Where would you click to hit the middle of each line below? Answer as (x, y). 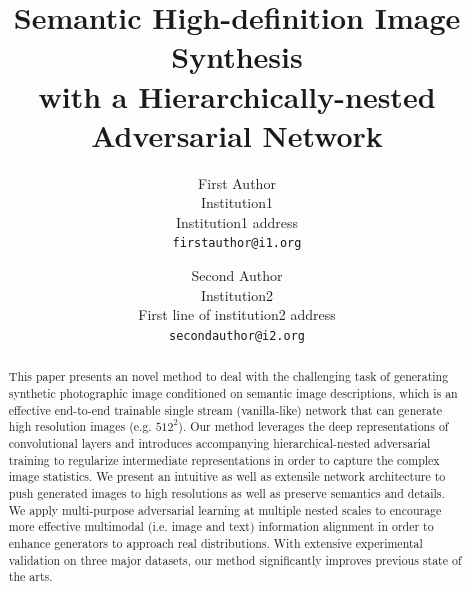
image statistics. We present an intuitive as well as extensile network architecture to (227, 476)
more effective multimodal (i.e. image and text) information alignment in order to (221, 526)
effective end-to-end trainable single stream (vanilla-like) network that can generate (225, 409)
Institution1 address (236, 221)
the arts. (30, 576)
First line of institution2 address (237, 314)
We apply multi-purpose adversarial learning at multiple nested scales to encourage (225, 509)
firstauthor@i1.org (237, 243)
